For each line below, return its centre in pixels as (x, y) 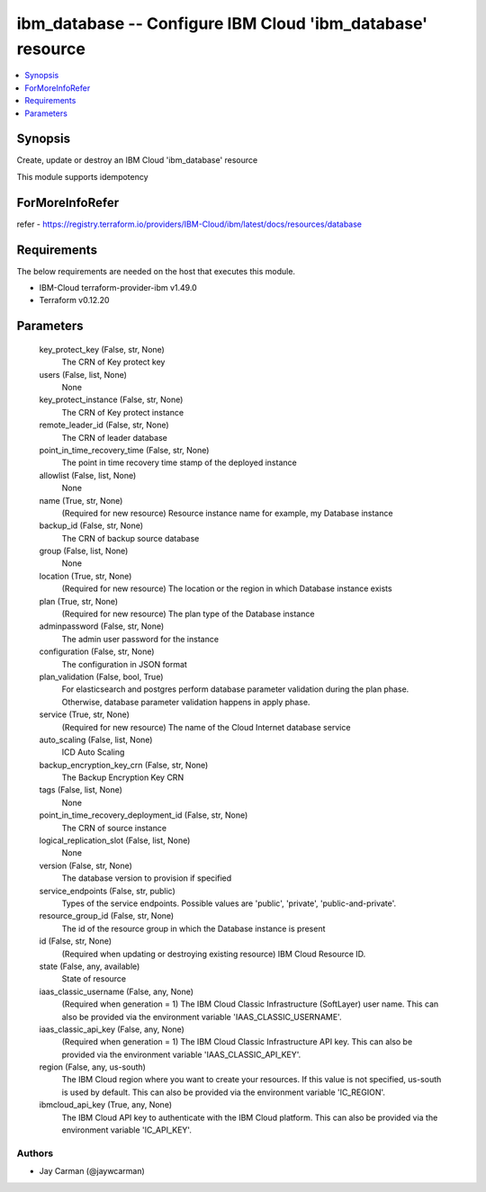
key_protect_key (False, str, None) (102, 349)
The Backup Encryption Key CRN (123, 777)
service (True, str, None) (85, 714)
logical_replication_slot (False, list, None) (115, 840)
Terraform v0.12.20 (74, 300)
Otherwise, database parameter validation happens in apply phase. (186, 702)
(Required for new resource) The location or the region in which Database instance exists (227, 588)
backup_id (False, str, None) (91, 525)
